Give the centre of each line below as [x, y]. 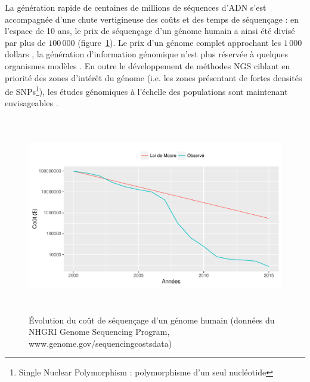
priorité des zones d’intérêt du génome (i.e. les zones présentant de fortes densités [154, 77]
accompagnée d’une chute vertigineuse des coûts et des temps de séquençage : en [152, 19]
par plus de [25, 42]
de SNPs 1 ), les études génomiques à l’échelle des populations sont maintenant [146, 90]
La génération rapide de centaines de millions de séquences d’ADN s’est [136, 7]
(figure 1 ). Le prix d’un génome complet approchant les [179, 42]
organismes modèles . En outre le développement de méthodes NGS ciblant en [148, 65]
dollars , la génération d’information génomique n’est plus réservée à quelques [147, 54]
